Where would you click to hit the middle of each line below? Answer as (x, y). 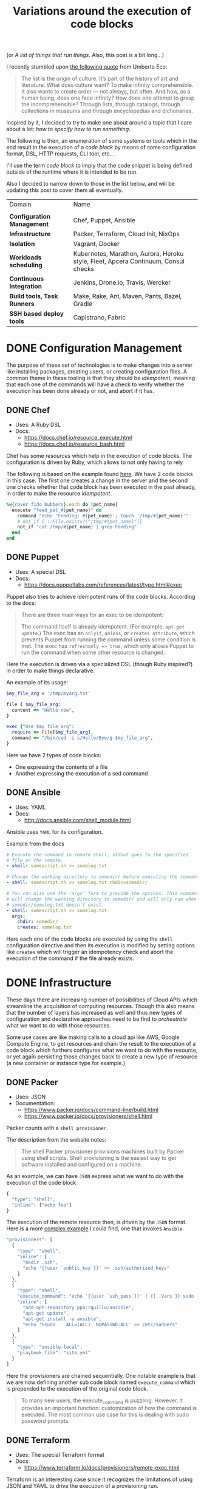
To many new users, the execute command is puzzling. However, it (102, 1401)
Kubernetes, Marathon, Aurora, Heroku (128, 254)
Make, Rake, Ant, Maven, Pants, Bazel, (127, 296)
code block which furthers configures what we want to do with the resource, (102, 1050)
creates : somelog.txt (44, 927)
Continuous (27, 279)
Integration (26, 287)
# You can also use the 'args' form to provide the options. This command (103, 894)
